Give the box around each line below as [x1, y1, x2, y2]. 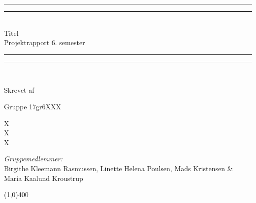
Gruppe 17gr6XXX [4, 101, 62, 111]
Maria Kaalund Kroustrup [4, 173, 83, 183]
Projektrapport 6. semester [4, 37, 85, 48]
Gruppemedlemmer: [4, 153, 63, 164]
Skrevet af [4, 85, 34, 95]
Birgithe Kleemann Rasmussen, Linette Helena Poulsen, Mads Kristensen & [4, 163, 233, 173]
